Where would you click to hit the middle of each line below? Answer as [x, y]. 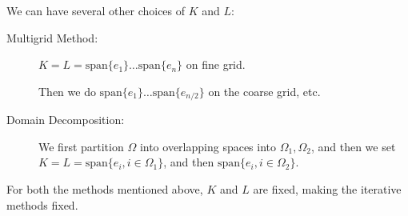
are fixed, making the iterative [327, 189]
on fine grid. [216, 64]
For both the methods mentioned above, [105, 189]
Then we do [67, 91]
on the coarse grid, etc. [264, 91]
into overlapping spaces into [208, 146]
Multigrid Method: [52, 37]
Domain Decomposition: [66, 120]
